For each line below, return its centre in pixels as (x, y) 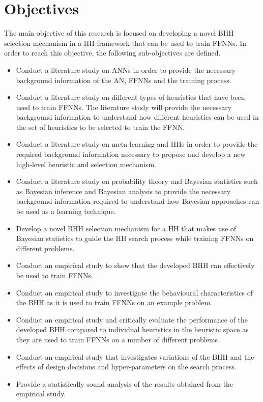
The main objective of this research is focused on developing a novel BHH (119, 33)
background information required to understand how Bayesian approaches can (138, 201)
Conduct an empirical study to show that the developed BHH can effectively (135, 265)
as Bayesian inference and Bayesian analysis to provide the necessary (123, 191)
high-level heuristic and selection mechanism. (86, 164)
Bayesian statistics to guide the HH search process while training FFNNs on (135, 238)
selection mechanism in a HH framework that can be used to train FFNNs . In (125, 43)
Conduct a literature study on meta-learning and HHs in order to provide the (137, 144)
